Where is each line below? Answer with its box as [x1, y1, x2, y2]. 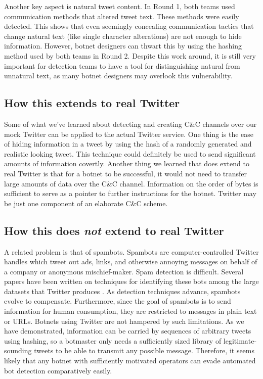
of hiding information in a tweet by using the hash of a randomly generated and [4, 138, 252, 149]
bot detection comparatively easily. [4, 365, 112, 375]
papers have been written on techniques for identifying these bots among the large [4, 276, 259, 287]
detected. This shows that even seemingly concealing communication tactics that [4, 21, 254, 31]
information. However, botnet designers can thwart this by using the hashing [4, 40, 242, 51]
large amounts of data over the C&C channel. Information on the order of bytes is [4, 178, 258, 188]
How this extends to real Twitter [4, 95, 180, 111]
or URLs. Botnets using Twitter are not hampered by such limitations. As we [4, 315, 244, 326]
